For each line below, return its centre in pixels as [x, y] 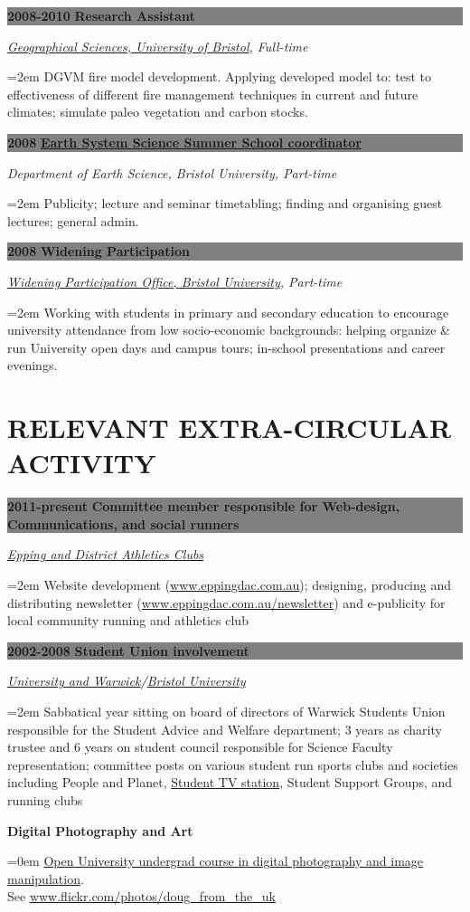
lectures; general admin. [73, 220]
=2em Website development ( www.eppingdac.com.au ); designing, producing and [230, 584]
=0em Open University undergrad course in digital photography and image [216, 861]
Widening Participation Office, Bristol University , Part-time [175, 281]
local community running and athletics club [128, 620]
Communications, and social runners [123, 523]
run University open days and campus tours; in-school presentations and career [226, 347]
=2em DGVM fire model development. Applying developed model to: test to [220, 76]
